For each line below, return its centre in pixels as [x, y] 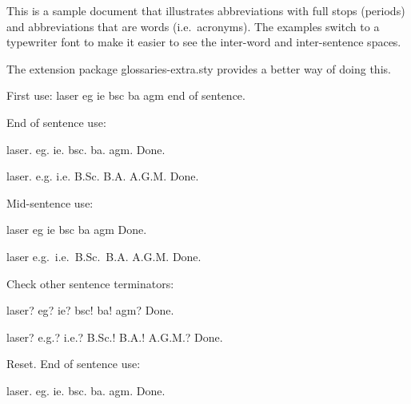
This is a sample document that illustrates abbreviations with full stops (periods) [206, 10]
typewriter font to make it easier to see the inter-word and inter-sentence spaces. [204, 42]
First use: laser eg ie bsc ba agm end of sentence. [126, 95]
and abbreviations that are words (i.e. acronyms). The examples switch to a [193, 26]
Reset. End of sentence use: [74, 364]
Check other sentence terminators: [90, 283]
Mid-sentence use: [50, 202]
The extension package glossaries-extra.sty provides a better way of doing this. [199, 68]
